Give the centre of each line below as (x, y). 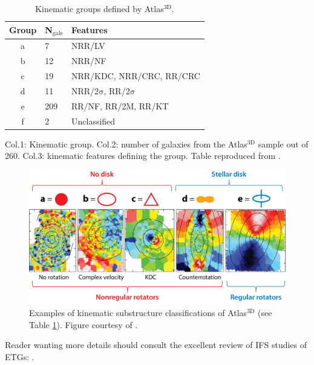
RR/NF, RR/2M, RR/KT (120, 105)
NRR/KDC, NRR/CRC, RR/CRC (136, 75)
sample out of (283, 144)
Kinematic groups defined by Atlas (100, 8)
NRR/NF (89, 61)
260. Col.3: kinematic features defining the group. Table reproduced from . (143, 156)
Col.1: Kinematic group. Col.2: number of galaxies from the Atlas (126, 144)
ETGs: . (20, 356)
